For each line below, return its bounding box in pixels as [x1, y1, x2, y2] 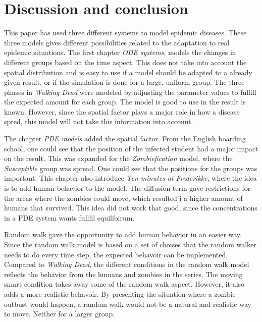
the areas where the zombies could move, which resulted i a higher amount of [4, 192, 243, 203]
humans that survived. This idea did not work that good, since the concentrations [4, 202, 257, 213]
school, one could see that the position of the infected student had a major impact [4, 143, 258, 153]
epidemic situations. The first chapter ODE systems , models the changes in [4, 47, 236, 58]
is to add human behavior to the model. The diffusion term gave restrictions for [4, 183, 251, 193]
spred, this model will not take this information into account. [4, 116, 193, 127]
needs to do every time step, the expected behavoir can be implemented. [4, 249, 228, 259]
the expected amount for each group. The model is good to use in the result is [4, 96, 246, 107]
